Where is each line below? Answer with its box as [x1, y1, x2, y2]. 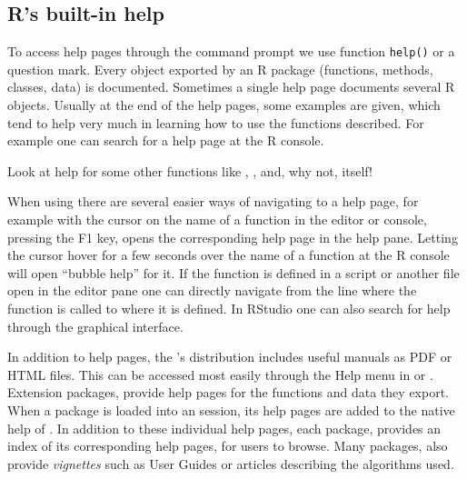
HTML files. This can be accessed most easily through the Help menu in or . [7, 364, 433, 384]
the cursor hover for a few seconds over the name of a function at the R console [7, 245, 450, 264]
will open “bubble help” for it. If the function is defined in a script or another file [7, 263, 460, 282]
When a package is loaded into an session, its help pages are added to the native [7, 400, 455, 419]
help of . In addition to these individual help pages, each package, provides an [7, 418, 442, 437]
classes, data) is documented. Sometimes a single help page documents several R [7, 77, 455, 96]
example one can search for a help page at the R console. [7, 131, 324, 150]
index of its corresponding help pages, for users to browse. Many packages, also [7, 436, 448, 455]
